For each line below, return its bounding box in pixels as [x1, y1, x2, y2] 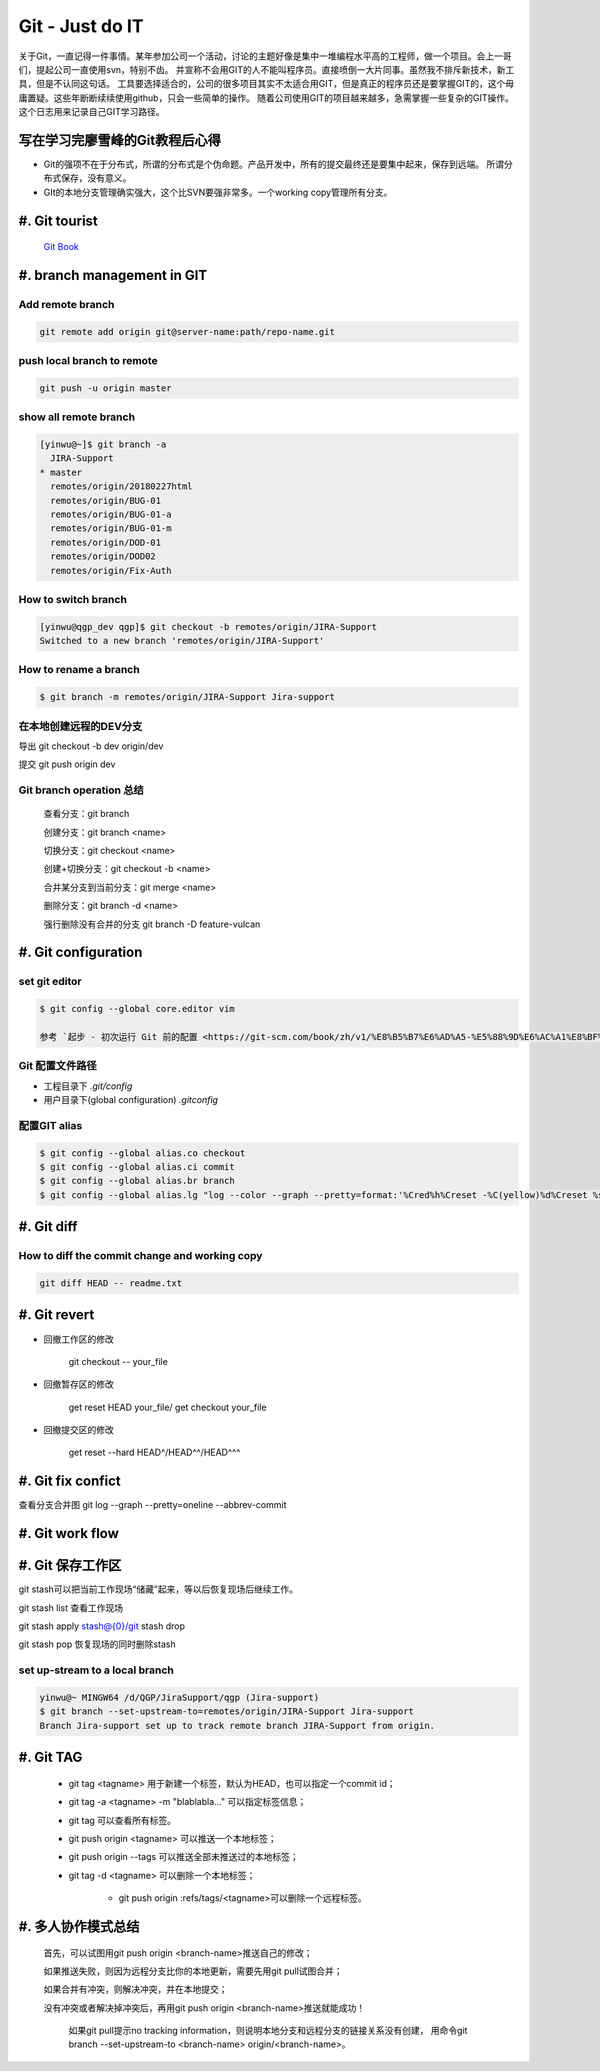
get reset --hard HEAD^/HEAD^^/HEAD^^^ [68, 1446, 241, 1459]
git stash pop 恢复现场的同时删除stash [18, 1638, 177, 1650]
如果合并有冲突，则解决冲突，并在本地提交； [43, 1983, 228, 1995]
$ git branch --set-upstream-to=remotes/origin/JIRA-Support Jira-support [39, 1706, 415, 1717]
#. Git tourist [18, 212, 99, 229]
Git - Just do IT [18, 15, 144, 37]
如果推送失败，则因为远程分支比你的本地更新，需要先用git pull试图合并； [43, 1965, 344, 1977]
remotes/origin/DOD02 [50, 551, 157, 562]
